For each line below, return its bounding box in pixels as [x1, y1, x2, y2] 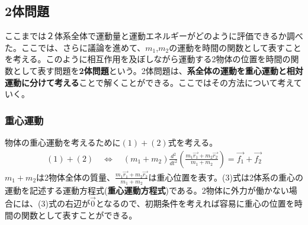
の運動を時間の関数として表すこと [169, 41, 301, 53]
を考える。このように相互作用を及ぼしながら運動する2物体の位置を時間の [5, 53, 291, 65]
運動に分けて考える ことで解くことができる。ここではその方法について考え [5, 76, 294, 88]
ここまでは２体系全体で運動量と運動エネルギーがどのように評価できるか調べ [5, 30, 303, 42]
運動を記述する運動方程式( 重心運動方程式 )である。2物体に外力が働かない [5, 184, 289, 197]
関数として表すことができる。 [21, 208, 137, 221]
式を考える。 [168, 136, 218, 148]
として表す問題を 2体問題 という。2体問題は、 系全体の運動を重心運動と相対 [12, 64, 303, 76]
